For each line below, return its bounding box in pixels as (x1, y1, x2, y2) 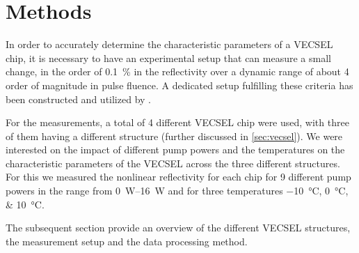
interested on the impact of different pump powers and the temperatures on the (6, 142, 345, 157)
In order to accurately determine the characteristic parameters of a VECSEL (6, 37, 333, 52)
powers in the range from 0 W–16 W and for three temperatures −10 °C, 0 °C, (6, 183, 349, 198)
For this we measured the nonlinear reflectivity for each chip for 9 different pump (6, 169, 351, 184)
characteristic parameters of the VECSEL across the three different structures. (6, 155, 340, 170)
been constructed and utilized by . (6, 91, 151, 106)
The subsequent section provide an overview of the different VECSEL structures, (6, 220, 351, 235)
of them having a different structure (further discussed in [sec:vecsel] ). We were (6, 128, 343, 143)
